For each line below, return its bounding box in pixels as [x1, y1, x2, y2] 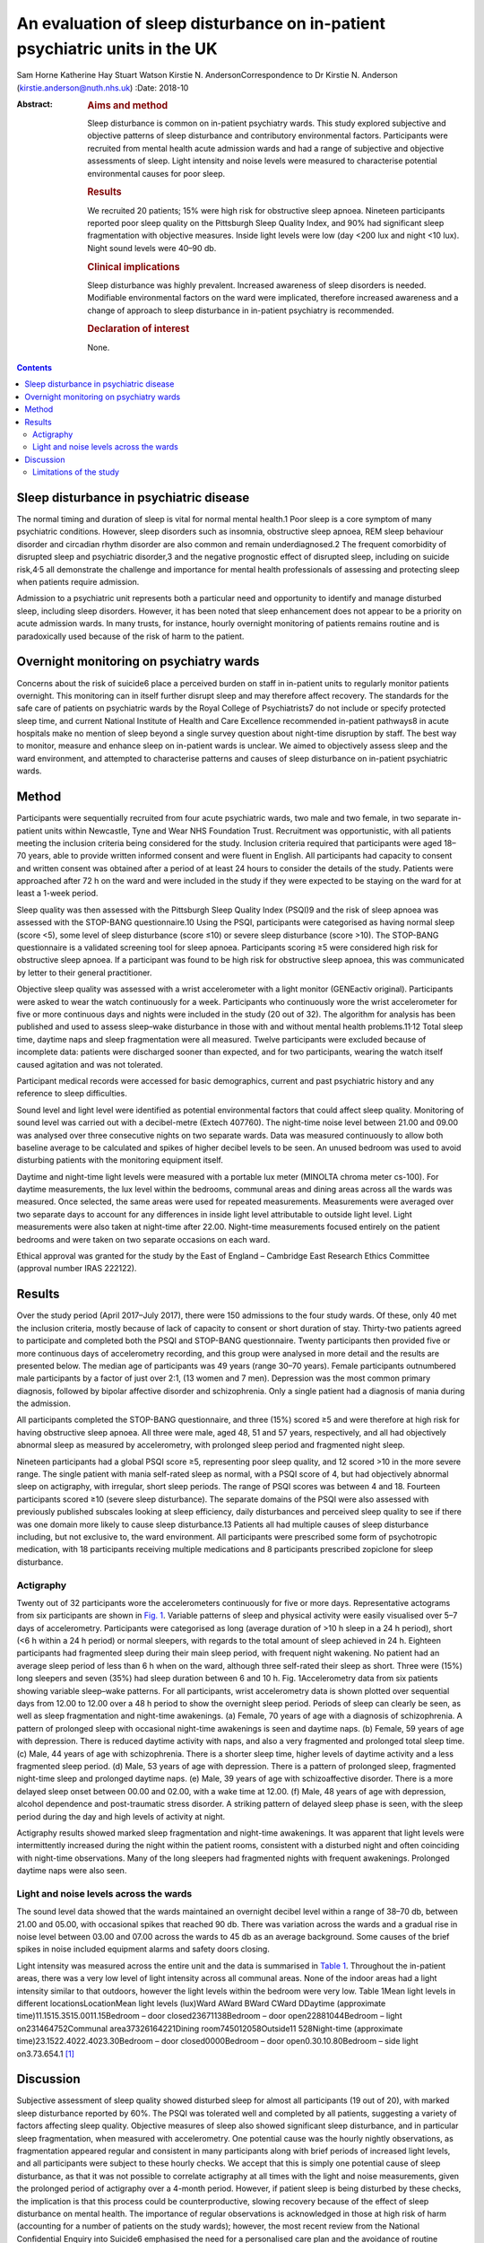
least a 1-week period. [16, 888, 99, 899]
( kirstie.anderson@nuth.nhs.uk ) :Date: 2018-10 [16, 82, 189, 93]
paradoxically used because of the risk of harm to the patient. [16, 631, 245, 641]
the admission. [16, 1398, 71, 1409]
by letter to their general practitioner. [16, 967, 152, 978]
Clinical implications [87, 260, 180, 273]
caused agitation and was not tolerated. [16, 1059, 163, 1069]
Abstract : [16, 99, 53, 109]
